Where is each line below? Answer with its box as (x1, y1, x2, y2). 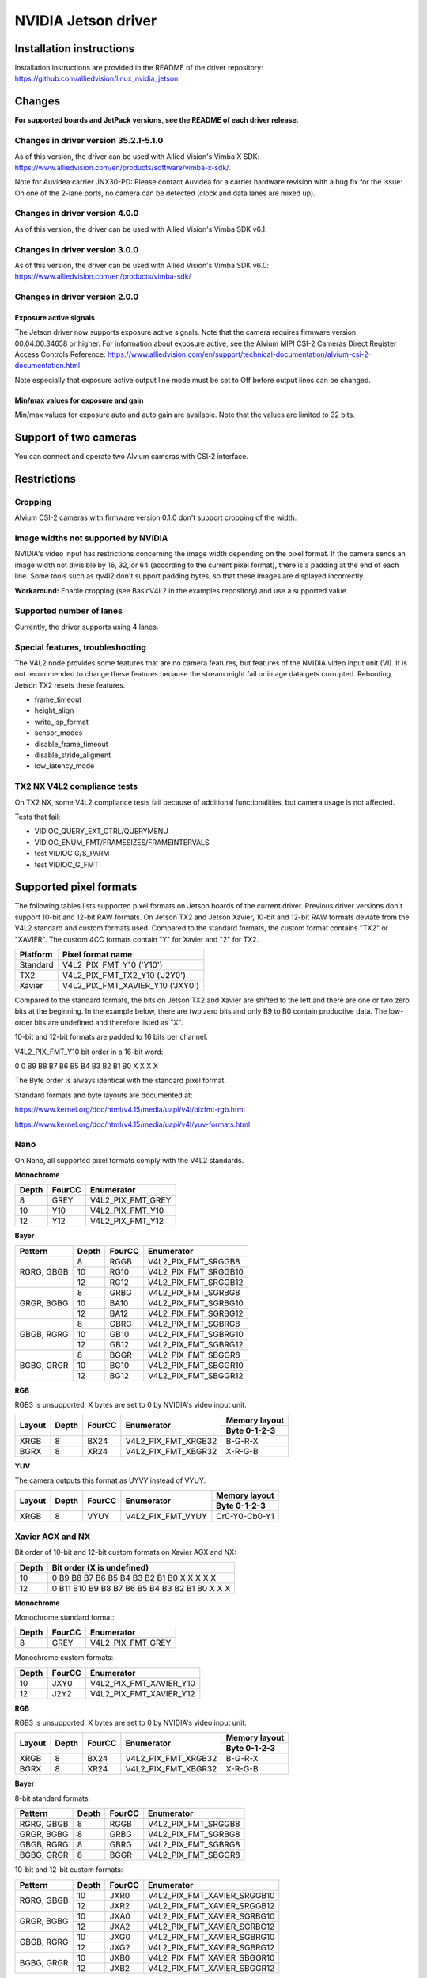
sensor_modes (34, 728, 83, 737)
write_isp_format (34, 717, 89, 726)
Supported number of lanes (14, 605, 123, 616)
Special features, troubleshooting (14, 642, 146, 653)
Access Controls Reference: (14, 350, 106, 359)
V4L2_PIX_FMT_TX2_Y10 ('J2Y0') (62, 969, 186, 980)
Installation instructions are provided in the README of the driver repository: (14, 63, 264, 73)
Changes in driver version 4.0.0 (14, 208, 139, 219)
